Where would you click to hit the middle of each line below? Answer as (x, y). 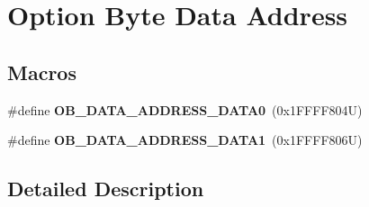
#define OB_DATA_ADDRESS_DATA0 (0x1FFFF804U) (185, 109)
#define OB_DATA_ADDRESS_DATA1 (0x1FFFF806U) (185, 140)
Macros (42, 72)
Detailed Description (106, 189)
